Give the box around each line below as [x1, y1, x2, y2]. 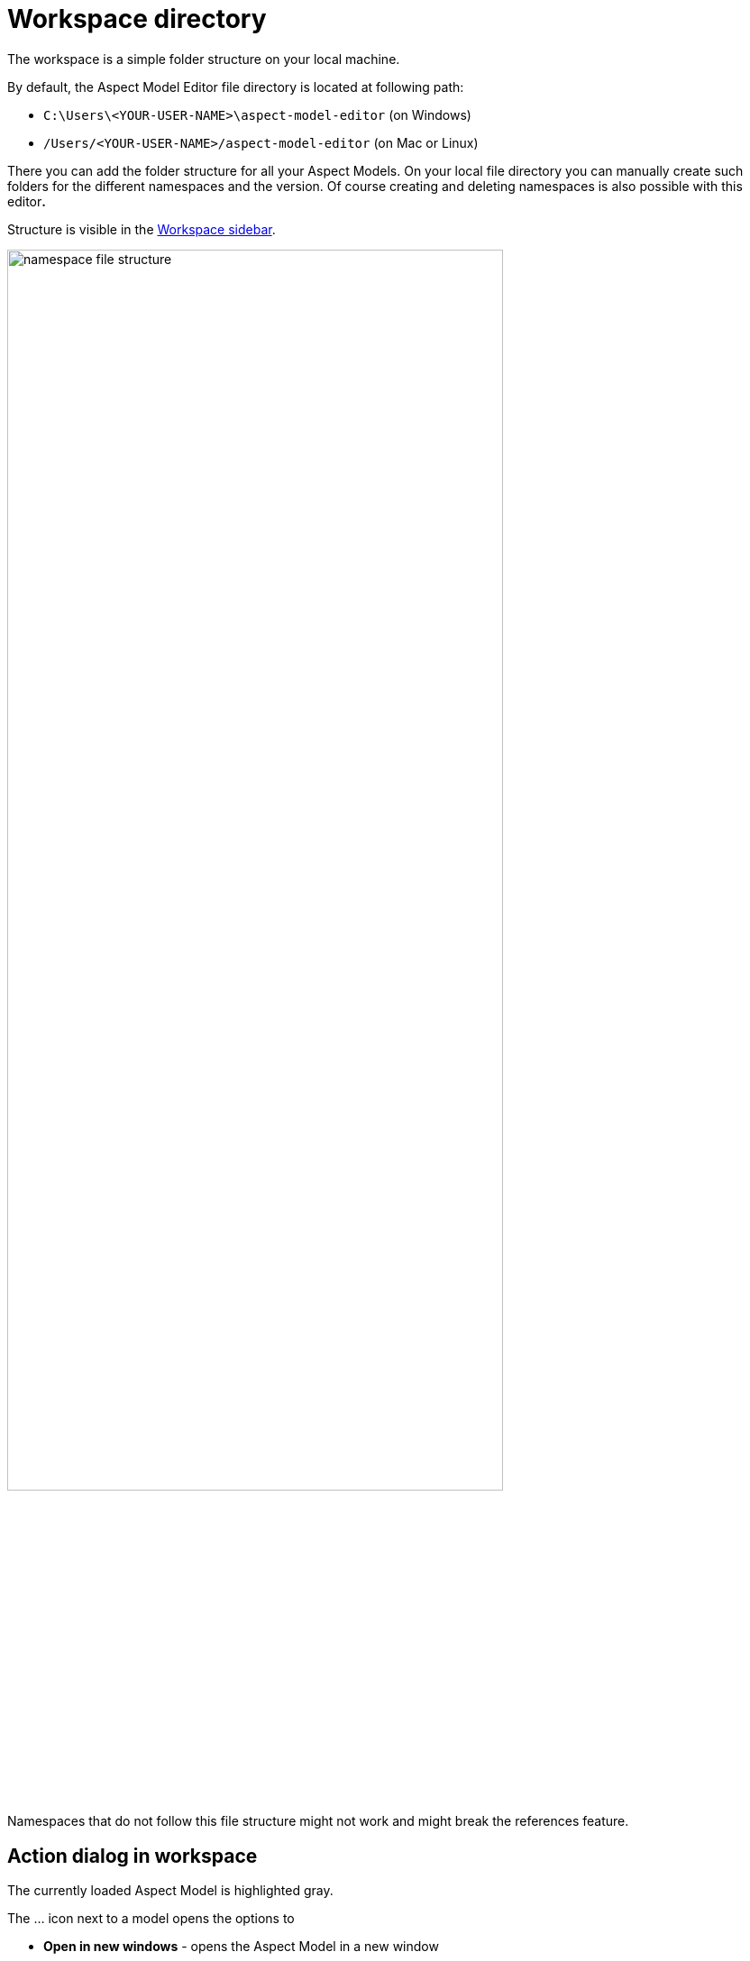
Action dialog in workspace [7, 1844, 258, 1867]
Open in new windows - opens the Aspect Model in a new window [43, 1938, 439, 1955]
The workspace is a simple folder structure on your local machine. [7, 50, 400, 67]
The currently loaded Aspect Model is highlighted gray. [7, 1883, 334, 1899]
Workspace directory [7, 4, 267, 34]
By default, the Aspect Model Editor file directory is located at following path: [7, 78, 464, 95]
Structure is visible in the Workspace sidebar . [7, 221, 276, 237]
